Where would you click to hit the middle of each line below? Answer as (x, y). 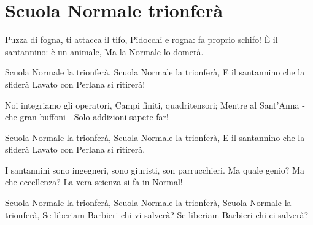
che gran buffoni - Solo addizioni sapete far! (87, 117)
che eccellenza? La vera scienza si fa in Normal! (94, 182)
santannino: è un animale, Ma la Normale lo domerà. (104, 51)
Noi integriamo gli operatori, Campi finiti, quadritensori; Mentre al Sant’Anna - (155, 105)
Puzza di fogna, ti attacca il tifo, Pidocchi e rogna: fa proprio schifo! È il (141, 40)
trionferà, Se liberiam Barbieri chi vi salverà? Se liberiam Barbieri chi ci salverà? (157, 214)
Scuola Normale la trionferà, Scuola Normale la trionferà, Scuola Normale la (148, 203)
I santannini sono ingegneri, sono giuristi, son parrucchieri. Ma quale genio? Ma (155, 170)
